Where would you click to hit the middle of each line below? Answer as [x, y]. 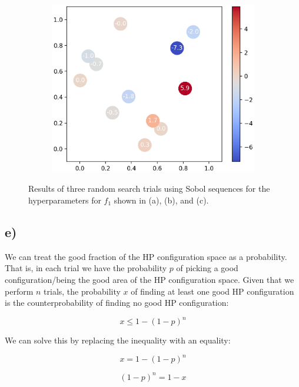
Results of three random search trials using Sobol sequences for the [149, 189]
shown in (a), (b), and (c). [161, 200]
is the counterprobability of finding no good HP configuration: [117, 303]
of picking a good [207, 268]
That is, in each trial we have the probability [86, 268]
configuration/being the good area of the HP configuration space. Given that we [149, 279]
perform [19, 291]
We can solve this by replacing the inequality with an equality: [118, 340]
